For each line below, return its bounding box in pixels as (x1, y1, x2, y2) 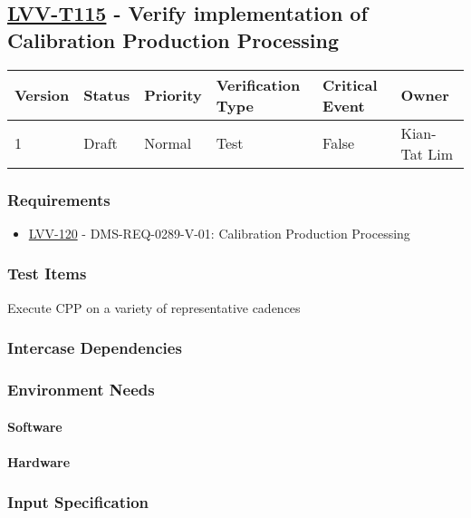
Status (83, 84, 130, 106)
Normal (144, 132, 192, 154)
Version (14, 84, 70, 106)
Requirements (7, 188, 111, 210)
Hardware (7, 452, 71, 471)
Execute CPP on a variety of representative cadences (7, 298, 301, 317)
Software (7, 416, 62, 435)
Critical (322, 73, 378, 95)
